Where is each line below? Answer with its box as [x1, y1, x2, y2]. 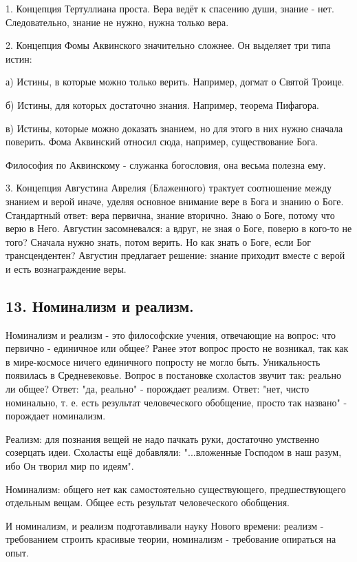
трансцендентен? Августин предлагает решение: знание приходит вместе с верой [6, 248, 345, 262]
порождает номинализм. [6, 408, 106, 423]
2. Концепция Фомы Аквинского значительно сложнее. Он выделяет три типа [6, 38, 331, 52]
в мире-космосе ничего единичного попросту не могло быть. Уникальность [6, 354, 321, 368]
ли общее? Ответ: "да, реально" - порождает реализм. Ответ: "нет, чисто [6, 382, 310, 396]
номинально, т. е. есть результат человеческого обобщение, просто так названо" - [6, 395, 347, 409]
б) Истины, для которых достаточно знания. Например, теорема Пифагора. [6, 97, 319, 112]
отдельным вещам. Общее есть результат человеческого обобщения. [6, 495, 290, 510]
